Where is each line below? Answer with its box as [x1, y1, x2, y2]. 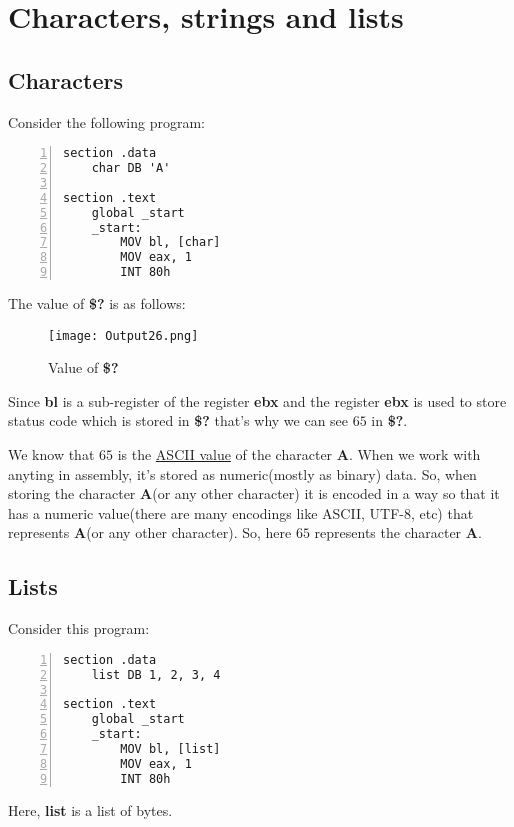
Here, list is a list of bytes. [8, 799, 173, 820]
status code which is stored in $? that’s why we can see [8, 410, 349, 431]
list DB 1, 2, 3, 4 [91, 667, 221, 682]
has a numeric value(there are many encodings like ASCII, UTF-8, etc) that [8, 502, 474, 523]
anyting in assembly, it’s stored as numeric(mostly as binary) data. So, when [8, 463, 477, 484]
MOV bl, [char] [120, 235, 221, 250]
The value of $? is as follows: [8, 293, 186, 314]
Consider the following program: [8, 111, 205, 132]
